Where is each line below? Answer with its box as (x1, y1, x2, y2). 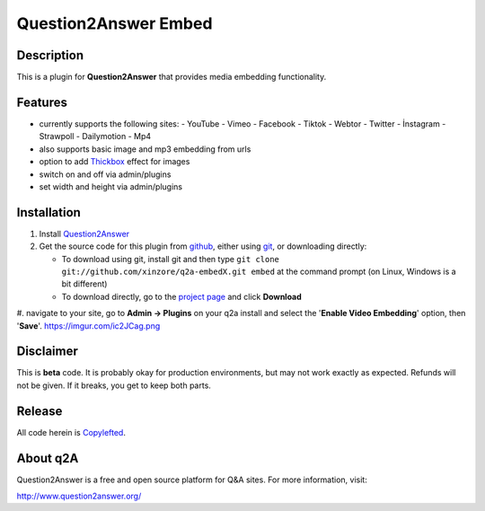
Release (16, 403, 63, 418)
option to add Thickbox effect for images (39, 156, 190, 167)
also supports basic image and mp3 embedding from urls (39, 144, 251, 154)
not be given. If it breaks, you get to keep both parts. (16, 380, 211, 391)
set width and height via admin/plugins (39, 181, 183, 192)
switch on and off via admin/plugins (39, 169, 172, 180)
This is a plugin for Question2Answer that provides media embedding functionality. (16, 72, 327, 83)
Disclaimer (16, 344, 78, 359)
